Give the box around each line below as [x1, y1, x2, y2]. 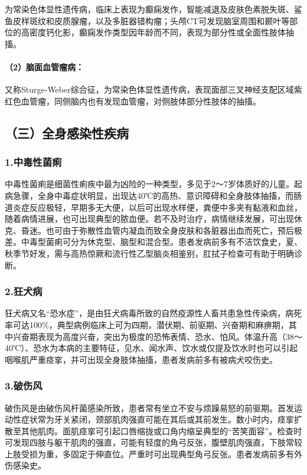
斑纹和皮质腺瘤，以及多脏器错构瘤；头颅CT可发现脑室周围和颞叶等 [29, 14, 290, 27]
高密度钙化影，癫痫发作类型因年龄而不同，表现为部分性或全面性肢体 [21, 26, 286, 38]
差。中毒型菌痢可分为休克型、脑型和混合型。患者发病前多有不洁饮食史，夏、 [5, 235, 302, 248]
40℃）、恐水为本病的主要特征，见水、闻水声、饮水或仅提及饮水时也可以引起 [5, 342, 298, 354]
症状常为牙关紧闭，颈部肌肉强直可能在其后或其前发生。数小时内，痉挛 [21, 413, 294, 425]
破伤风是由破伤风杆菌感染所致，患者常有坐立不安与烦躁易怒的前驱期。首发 [5, 401, 294, 414]
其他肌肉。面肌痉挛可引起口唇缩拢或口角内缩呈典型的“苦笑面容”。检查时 [21, 424, 302, 437]
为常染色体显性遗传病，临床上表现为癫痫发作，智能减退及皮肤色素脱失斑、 [5, 3, 294, 15]
